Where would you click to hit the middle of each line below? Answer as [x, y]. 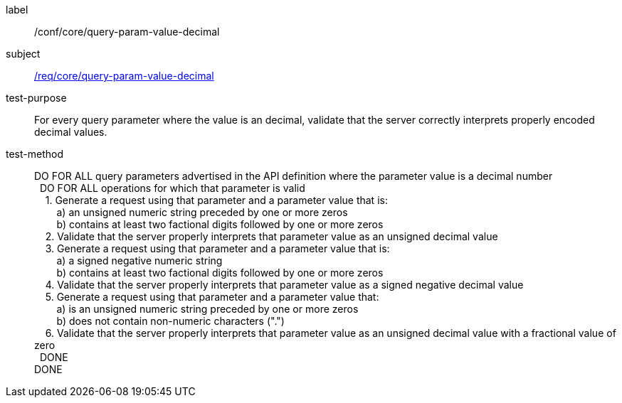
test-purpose [36, 98]
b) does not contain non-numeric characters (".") [170, 321]
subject [23, 54]
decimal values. [71, 132]
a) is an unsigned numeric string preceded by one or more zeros [207, 309]
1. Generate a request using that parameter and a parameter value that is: [216, 200]
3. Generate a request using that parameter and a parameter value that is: [217, 248]
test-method [35, 154]
